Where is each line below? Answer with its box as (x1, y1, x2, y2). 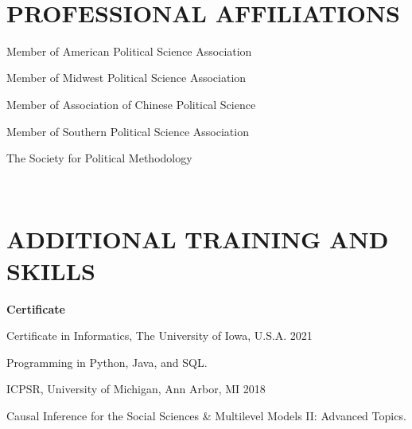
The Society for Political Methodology (6, 150, 192, 166)
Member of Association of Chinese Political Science (6, 96, 256, 112)
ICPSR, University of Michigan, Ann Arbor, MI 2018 (6, 380, 266, 397)
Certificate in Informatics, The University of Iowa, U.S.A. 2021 (6, 327, 313, 344)
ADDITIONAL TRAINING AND (6, 223, 389, 255)
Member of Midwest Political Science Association (6, 69, 247, 86)
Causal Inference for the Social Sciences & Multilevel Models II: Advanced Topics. (6, 407, 406, 423)
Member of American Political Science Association (6, 42, 252, 59)
